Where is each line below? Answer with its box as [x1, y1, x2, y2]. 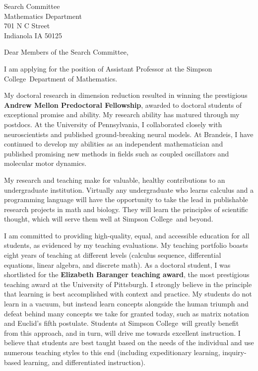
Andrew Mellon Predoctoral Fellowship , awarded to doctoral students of [4, 99, 242, 110]
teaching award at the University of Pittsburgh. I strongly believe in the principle [4, 279, 252, 289]
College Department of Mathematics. [4, 73, 118, 83]
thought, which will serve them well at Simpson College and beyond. [4, 214, 213, 224]
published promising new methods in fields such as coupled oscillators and [4, 148, 229, 158]
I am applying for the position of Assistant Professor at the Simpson [4, 63, 212, 74]
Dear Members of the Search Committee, [4, 47, 129, 57]
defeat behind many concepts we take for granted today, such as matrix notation [4, 308, 249, 318]
